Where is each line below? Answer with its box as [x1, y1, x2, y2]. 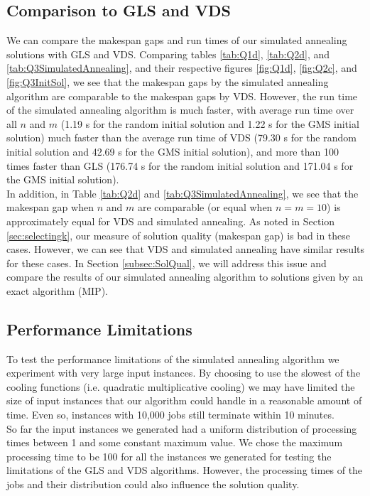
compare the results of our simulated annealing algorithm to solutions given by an [6, 269, 364, 284]
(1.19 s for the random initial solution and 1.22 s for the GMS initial [60, 116, 359, 131]
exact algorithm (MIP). [6, 283, 108, 298]
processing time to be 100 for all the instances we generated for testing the [6, 448, 332, 463]
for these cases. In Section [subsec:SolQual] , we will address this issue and [6, 255, 327, 270]
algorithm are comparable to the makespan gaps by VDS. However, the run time [6, 88, 358, 103]
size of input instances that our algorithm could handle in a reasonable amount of [6, 393, 362, 408]
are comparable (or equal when [137, 200, 273, 215]
